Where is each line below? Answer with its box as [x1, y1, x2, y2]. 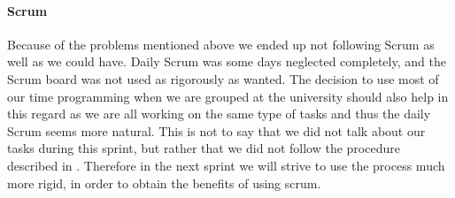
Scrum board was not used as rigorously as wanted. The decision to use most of [7, 69, 439, 88]
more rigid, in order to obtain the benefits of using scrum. [7, 173, 321, 192]
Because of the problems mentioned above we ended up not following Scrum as [7, 34, 435, 53]
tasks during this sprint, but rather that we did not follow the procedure [7, 139, 400, 157]
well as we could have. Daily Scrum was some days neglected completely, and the [7, 52, 446, 71]
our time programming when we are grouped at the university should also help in [7, 87, 449, 105]
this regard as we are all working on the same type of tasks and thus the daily [7, 104, 431, 123]
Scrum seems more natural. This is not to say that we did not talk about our [7, 121, 426, 140]
